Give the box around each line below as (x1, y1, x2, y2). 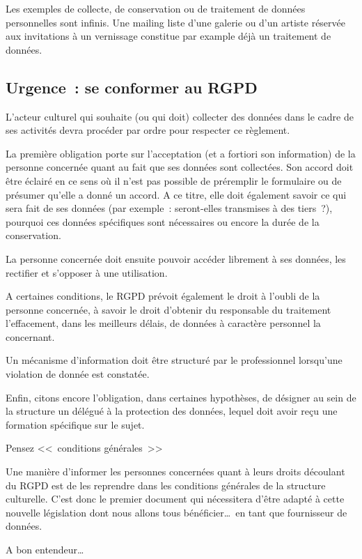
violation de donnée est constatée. (6, 367, 150, 381)
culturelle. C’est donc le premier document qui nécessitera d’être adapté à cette (6, 491, 345, 506)
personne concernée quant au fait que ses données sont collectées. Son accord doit (6, 160, 354, 174)
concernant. (6, 329, 55, 344)
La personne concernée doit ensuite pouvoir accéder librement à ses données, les (6, 251, 346, 266)
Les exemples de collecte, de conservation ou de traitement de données (6, 1, 306, 15)
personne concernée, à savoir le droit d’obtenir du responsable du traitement (6, 302, 331, 316)
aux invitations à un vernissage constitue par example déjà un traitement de (6, 29, 331, 43)
